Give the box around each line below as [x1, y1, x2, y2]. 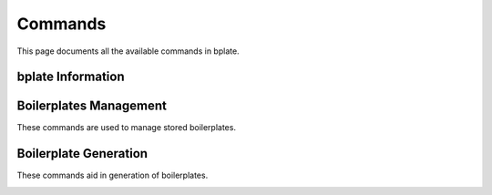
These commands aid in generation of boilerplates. [16, 169, 209, 181]
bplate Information [16, 69, 125, 85]
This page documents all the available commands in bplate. [16, 46, 241, 56]
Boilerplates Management [16, 98, 168, 114]
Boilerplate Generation [16, 146, 149, 161]
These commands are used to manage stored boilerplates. [16, 122, 237, 133]
